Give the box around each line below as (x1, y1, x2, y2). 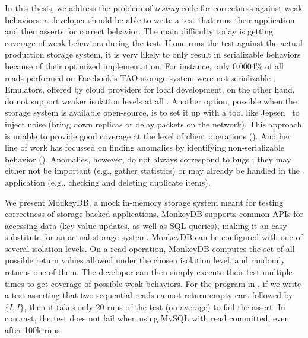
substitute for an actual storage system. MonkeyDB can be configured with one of (5, 231, 303, 243)
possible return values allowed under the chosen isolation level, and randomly (5, 254, 285, 266)
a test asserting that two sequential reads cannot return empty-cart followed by (5, 289, 293, 301)
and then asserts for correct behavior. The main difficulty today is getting (5, 25, 274, 37)
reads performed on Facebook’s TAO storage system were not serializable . (5, 71, 276, 84)
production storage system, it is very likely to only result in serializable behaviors (5, 48, 301, 60)
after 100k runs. (5, 324, 62, 336)
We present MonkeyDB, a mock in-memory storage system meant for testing (5, 196, 284, 208)
